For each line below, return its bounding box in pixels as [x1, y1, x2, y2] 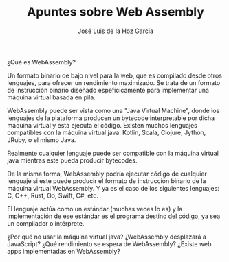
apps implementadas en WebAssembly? [7, 247, 120, 255]
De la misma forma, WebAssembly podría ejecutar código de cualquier [7, 169, 208, 178]
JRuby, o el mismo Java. [7, 135, 76, 144]
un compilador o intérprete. [7, 219, 85, 227]
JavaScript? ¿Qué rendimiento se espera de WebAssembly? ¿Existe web [7, 239, 212, 248]
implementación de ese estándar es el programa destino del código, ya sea [7, 212, 221, 220]
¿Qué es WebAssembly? [7, 58, 76, 66]
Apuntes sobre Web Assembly [26, 4, 205, 20]
